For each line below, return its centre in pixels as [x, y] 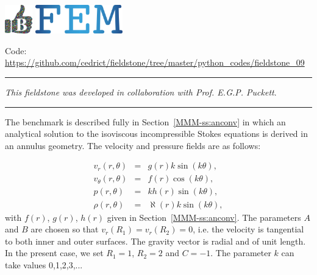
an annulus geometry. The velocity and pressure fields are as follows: [133, 145]
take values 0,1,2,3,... [44, 264]
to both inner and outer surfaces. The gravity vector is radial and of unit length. [155, 241]
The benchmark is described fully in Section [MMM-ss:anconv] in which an [145, 121]
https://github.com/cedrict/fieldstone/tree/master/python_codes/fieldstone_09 [155, 62]
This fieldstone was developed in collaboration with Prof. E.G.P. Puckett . [141, 92]
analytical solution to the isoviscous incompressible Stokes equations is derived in [156, 134]
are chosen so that [65, 229]
